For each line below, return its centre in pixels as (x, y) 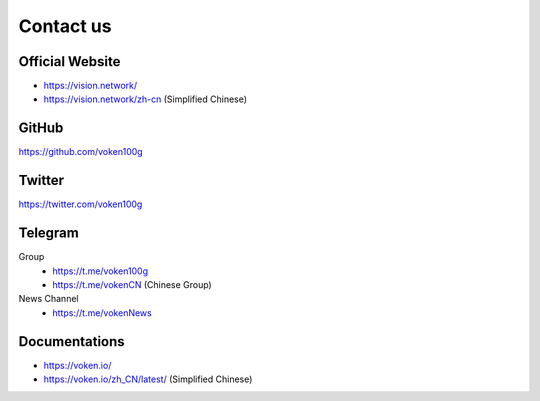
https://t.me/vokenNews (102, 312)
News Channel (48, 299)
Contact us (65, 26)
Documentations (71, 341)
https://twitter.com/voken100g (80, 204)
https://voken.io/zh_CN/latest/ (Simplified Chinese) (148, 379)
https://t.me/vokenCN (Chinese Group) (132, 284)
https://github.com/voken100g (81, 152)
